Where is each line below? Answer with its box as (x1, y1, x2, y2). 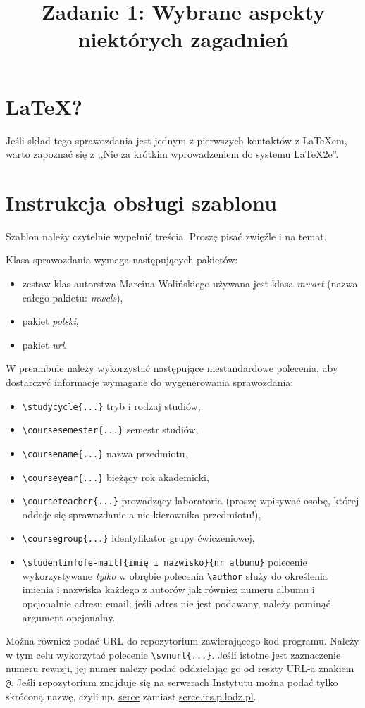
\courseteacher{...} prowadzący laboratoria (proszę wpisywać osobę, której (22, 493, 359, 508)
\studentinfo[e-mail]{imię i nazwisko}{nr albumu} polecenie (22, 554, 307, 569)
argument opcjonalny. (22, 609, 116, 624)
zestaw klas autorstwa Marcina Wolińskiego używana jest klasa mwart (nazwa (22, 276, 358, 290)
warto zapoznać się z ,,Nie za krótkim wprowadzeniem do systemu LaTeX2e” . (6, 147, 339, 161)
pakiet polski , (22, 313, 79, 328)
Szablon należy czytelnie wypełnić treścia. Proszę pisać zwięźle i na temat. (6, 228, 327, 243)
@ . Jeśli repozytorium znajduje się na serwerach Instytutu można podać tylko (6, 675, 338, 690)
